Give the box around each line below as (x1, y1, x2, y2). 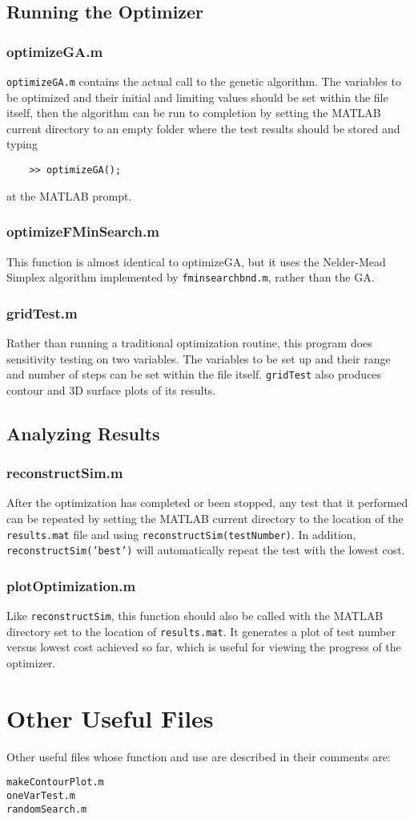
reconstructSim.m (6, 463, 123, 483)
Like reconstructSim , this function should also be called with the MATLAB (6, 607, 384, 624)
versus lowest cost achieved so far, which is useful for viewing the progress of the (6, 639, 401, 655)
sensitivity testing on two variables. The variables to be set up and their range (6, 350, 391, 367)
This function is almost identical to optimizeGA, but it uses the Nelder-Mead (6, 253, 386, 270)
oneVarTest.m (6, 790, 75, 801)
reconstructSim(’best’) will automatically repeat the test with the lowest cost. (6, 541, 405, 558)
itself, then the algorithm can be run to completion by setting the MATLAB (6, 104, 381, 121)
